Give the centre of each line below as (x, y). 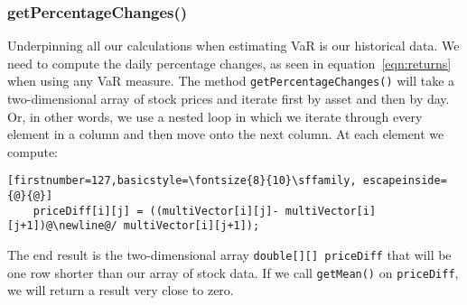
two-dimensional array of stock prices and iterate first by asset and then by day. (229, 99)
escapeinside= (405, 181)
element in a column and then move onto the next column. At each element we (226, 134)
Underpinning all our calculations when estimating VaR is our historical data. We (233, 46)
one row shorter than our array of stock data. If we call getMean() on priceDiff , (233, 272)
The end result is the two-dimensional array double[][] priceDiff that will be (229, 255)
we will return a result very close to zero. (121, 290)
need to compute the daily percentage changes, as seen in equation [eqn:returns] (229, 63)
